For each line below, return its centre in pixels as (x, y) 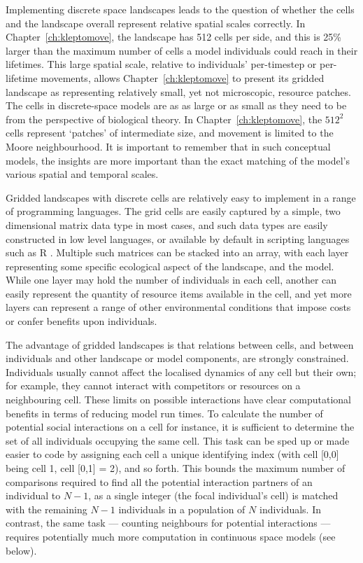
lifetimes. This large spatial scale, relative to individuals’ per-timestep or (161, 64)
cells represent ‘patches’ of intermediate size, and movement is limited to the (170, 133)
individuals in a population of (182, 509)
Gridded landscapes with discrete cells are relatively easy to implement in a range (181, 197)
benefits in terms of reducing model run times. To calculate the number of (164, 413)
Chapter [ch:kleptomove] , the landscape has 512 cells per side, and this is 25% (174, 37)
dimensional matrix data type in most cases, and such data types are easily (167, 224)
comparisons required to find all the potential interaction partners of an (159, 481)
